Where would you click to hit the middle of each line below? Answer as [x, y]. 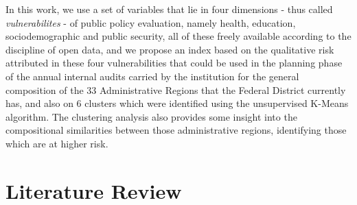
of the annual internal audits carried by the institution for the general [152, 76]
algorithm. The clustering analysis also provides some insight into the [151, 116]
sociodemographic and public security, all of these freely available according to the [178, 36]
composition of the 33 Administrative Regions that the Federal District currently [176, 89]
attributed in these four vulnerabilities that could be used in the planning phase [174, 63]
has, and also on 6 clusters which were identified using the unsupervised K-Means [177, 103]
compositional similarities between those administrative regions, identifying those [176, 130]
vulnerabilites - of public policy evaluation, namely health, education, [151, 22]
